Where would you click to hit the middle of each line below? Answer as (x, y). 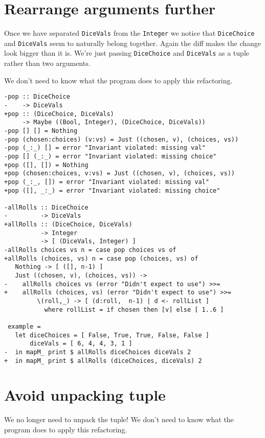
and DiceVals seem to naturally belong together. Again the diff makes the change (132, 43)
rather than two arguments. (47, 63)
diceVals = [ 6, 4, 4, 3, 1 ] (81, 344)
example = (24, 327)
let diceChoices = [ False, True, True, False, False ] (112, 335)
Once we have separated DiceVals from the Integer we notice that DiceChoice (129, 33)
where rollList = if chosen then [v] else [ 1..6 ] (134, 309)
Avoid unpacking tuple (85, 395)
